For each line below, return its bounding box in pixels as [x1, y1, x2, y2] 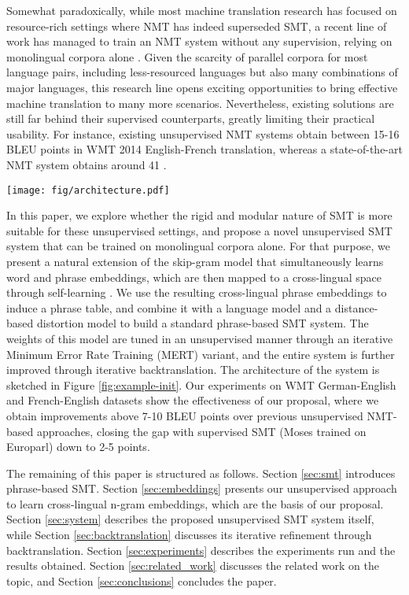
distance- [334, 299, 378, 316]
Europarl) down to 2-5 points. [6, 438, 150, 455]
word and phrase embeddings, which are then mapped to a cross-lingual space [6, 268, 381, 285]
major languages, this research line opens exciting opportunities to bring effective [6, 79, 398, 95]
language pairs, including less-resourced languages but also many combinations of [6, 64, 398, 80]
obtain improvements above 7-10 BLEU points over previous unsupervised [6, 407, 363, 423]
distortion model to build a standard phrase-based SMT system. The [36, 315, 369, 331]
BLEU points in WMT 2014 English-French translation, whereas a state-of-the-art [6, 141, 403, 157]
